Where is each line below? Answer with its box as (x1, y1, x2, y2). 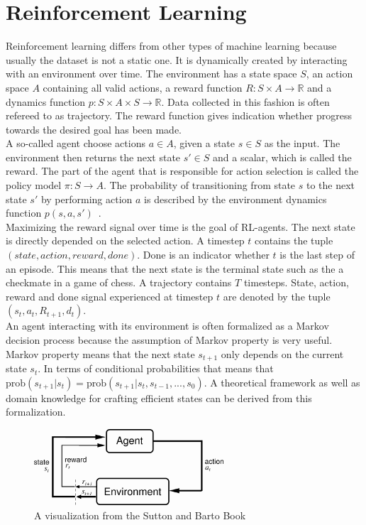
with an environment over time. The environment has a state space (6, 66, 297, 81)
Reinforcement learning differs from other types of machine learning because (6, 38, 337, 53)
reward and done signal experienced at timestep (6, 288, 213, 303)
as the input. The (264, 136, 340, 151)
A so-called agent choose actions (6, 136, 145, 151)
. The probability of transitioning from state (103, 178, 296, 193)
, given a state (173, 136, 235, 151)
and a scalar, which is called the (213, 149, 352, 164)
